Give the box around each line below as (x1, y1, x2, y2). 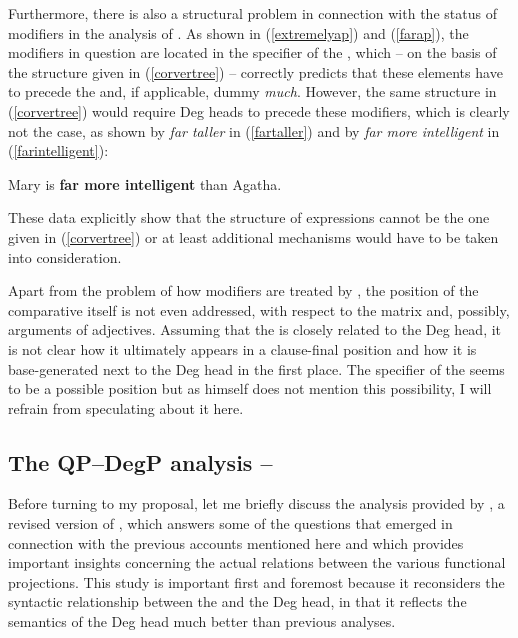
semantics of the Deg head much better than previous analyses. (8, 611, 396, 632)
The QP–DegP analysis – (8, 446, 273, 477)
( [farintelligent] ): (8, 140, 109, 161)
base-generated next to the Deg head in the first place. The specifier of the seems (8, 358, 505, 379)
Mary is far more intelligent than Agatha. (8, 173, 282, 194)
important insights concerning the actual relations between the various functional (8, 552, 506, 573)
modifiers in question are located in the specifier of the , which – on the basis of (8, 42, 497, 63)
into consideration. (8, 246, 122, 267)
